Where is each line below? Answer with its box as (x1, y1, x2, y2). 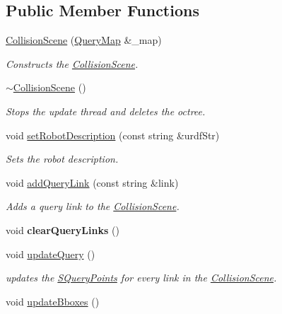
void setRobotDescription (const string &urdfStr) (6, 127, 220, 142)
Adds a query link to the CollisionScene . (6, 199, 180, 214)
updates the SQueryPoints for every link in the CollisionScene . (6, 270, 277, 285)
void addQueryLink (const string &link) (6, 175, 179, 190)
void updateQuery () (6, 246, 95, 261)
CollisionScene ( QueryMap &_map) (6, 33, 162, 47)
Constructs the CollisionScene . (6, 56, 139, 71)
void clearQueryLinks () (6, 222, 119, 237)
